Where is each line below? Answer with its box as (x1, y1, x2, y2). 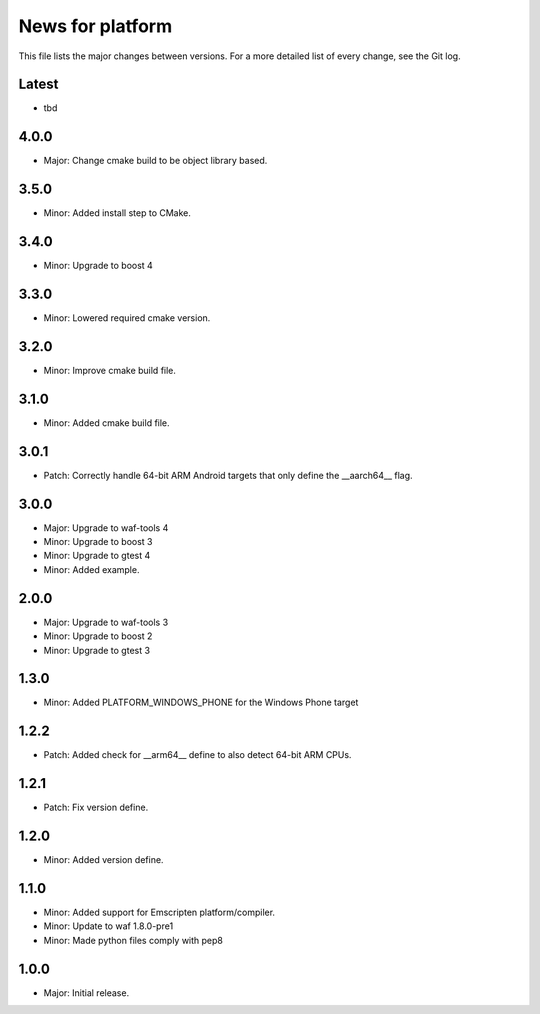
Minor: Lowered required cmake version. (43, 312, 211, 324)
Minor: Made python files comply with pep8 (43, 934, 224, 946)
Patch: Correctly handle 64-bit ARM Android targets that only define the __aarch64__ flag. (43, 469, 414, 481)
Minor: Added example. (43, 563, 140, 575)
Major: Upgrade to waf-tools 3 (43, 616, 169, 628)
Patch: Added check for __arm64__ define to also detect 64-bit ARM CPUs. (43, 749, 352, 761)
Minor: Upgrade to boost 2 (43, 630, 153, 642)
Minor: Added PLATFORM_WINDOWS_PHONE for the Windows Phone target (43, 696, 359, 709)
